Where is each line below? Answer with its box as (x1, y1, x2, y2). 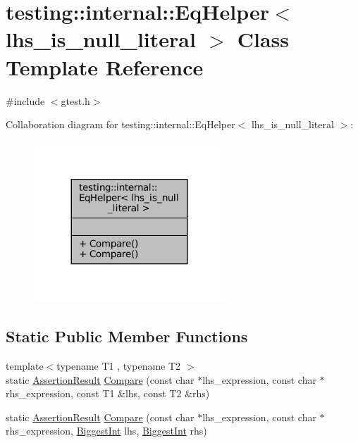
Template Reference (6, 52, 204, 81)
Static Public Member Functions (6, 325, 248, 347)
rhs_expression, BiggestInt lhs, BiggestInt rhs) (6, 423, 207, 438)
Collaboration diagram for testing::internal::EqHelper (6, 117, 235, 132)
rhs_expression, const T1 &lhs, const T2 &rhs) (6, 386, 210, 401)
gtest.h (61, 93, 90, 108)
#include (6, 93, 45, 108)
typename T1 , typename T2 (56, 358, 181, 373)
